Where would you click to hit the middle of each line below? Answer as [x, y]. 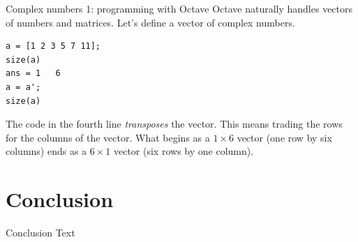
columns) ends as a [46, 151]
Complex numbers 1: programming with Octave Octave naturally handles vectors [179, 8]
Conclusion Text [40, 233]
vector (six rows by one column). [184, 151]
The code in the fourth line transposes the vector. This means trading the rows [174, 124]
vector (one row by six [284, 137]
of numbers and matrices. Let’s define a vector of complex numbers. [150, 22]
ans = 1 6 [33, 74]
